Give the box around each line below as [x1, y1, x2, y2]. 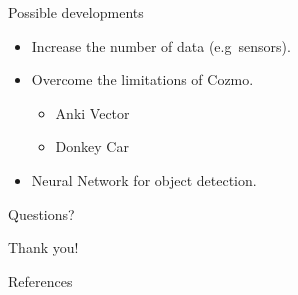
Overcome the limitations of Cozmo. [31, 69, 254, 90]
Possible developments [8, 2, 144, 22]
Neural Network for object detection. [31, 169, 257, 190]
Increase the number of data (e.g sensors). [31, 35, 291, 56]
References [8, 270, 73, 291]
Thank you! [8, 237, 79, 258]
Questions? [8, 203, 75, 224]
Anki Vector [55, 102, 130, 123]
